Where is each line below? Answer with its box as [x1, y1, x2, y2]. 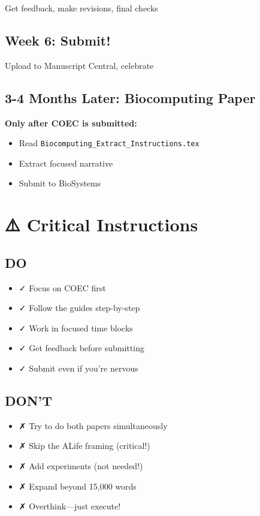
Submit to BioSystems [19, 177, 101, 189]
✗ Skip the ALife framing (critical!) [19, 439, 150, 452]
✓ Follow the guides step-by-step [19, 301, 140, 314]
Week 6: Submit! [5, 31, 111, 49]
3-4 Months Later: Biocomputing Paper [5, 88, 256, 107]
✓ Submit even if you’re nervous [19, 361, 138, 374]
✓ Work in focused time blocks [19, 321, 133, 334]
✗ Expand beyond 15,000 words [19, 479, 137, 492]
